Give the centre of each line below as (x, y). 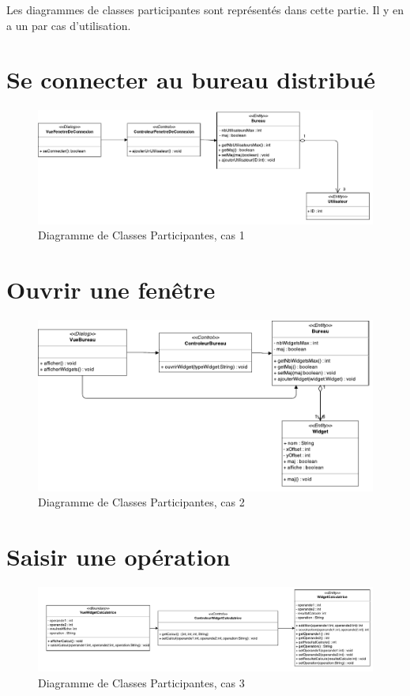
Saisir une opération (118, 556)
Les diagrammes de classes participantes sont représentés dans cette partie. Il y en (205, 9)
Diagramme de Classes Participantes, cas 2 (141, 502)
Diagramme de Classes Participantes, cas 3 (141, 682)
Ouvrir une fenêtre (111, 290)
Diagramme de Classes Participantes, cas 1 (141, 235)
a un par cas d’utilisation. (69, 25)
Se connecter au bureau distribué (191, 79)
